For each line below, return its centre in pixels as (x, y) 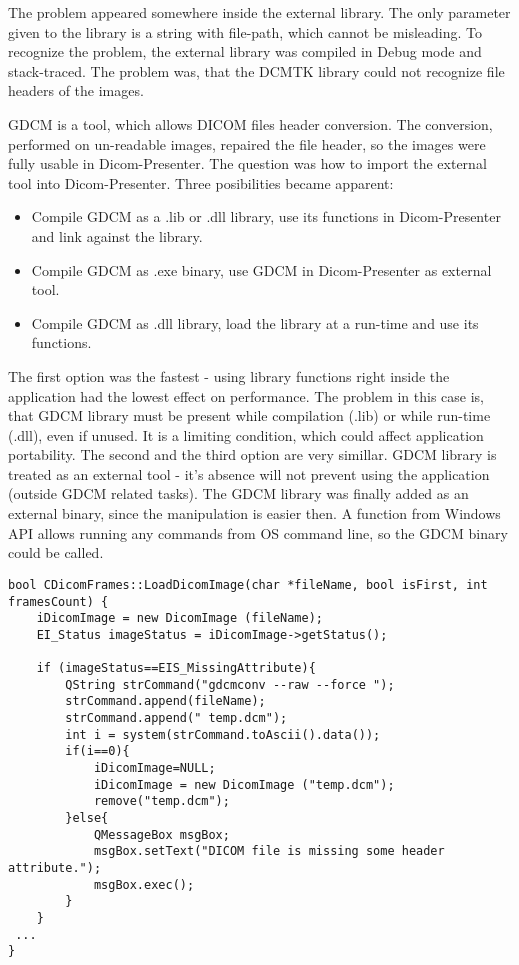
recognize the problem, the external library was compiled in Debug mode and (245, 51)
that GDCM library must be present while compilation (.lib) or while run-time (249, 415)
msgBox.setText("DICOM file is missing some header (269, 851)
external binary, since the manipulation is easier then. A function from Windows (254, 513)
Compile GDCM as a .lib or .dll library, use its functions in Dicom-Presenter (266, 216)
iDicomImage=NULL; (154, 768)
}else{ (87, 818)
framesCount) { (58, 601)
